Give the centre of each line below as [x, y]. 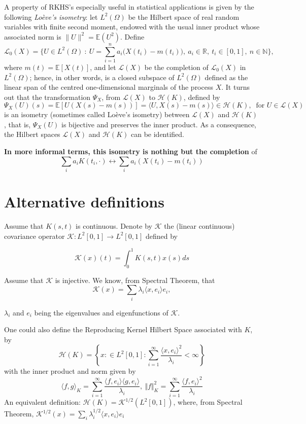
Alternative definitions [84, 202]
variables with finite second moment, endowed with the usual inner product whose [132, 27]
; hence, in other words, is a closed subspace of [102, 77]
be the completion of [176, 67]
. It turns [235, 87]
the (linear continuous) [199, 226]
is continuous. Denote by [114, 226]
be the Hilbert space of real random [184, 16]
